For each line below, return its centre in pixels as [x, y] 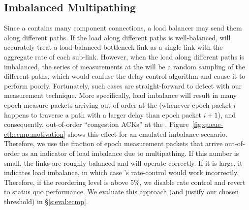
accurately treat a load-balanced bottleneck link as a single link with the [113, 47]
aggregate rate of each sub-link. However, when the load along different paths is [124, 56]
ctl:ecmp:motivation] [35, 134]
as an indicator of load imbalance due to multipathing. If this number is [130, 153]
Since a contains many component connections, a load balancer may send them [123, 28]
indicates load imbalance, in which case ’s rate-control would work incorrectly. [122, 172]
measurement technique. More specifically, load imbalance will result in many [121, 95]
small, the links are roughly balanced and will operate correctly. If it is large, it [123, 163]
